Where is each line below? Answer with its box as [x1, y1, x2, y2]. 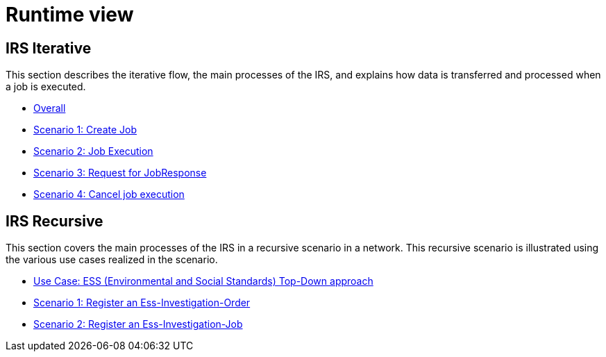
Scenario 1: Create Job [33, 124, 137, 136]
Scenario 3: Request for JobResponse [33, 167, 207, 179]
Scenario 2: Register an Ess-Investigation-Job [33, 318, 243, 331]
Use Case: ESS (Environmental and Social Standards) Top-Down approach [33, 275, 373, 288]
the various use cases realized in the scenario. [6, 254, 218, 266]
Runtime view [6, 3, 134, 26]
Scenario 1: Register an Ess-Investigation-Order [33, 297, 251, 309]
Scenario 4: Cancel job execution [33, 188, 185, 201]
